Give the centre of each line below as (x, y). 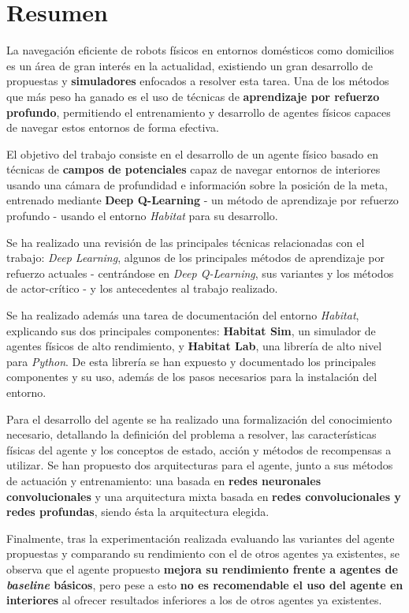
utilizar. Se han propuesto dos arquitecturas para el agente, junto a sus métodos (200, 465)
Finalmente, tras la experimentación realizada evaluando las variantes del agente (201, 538)
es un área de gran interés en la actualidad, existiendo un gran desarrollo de (190, 65)
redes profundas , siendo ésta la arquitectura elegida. (138, 512)
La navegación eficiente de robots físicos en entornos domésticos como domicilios (200, 50)
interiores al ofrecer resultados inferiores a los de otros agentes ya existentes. (194, 600)
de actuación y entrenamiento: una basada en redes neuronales (164, 480)
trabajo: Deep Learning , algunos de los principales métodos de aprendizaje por (195, 258)
